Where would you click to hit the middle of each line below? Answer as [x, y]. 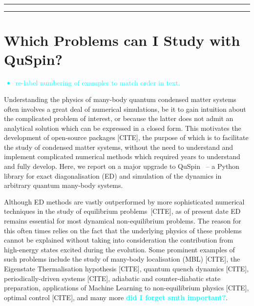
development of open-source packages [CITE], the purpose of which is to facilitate [126, 137]
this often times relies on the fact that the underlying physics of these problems [123, 230]
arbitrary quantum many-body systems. [63, 185]
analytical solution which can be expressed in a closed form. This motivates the [123, 128]
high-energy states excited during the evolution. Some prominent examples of [119, 249]
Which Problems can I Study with [122, 40]
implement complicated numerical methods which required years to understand [122, 156]
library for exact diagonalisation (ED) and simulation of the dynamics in [113, 175]
